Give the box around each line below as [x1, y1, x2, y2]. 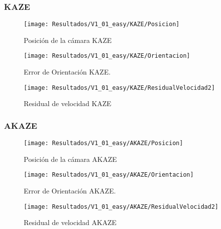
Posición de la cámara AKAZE [24, 153, 117, 164]
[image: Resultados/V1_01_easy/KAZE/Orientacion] [24, 52, 190, 60]
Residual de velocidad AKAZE [24, 217, 117, 228]
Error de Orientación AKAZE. [24, 186, 116, 196]
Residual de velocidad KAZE [24, 98, 112, 109]
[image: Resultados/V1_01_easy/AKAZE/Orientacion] [24, 171, 194, 179]
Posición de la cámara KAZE [24, 35, 112, 45]
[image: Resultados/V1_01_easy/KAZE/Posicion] [24, 21, 179, 28]
